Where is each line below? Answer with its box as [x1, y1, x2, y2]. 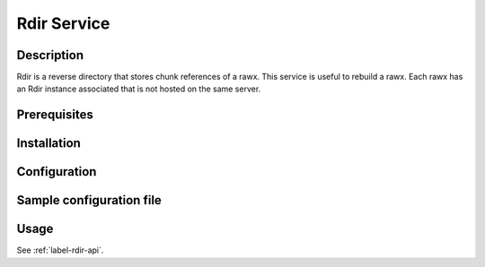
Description [16, 47, 84, 63]
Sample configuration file [16, 193, 162, 208]
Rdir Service [16, 13, 110, 33]
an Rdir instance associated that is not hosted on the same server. [16, 83, 261, 94]
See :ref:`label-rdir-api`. [16, 245, 104, 255]
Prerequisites [16, 108, 93, 123]
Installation [16, 135, 81, 151]
